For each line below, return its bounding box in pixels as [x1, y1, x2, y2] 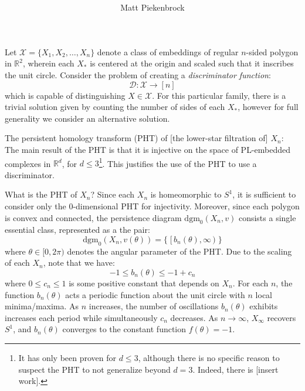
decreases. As [170, 311, 218, 323]
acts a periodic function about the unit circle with [65, 288, 245, 300]
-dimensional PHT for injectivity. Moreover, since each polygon [73, 199, 300, 212]
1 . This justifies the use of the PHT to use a [99, 155, 257, 169]
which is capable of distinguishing [5, 89, 126, 101]
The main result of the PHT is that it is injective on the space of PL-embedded [5, 143, 291, 155]
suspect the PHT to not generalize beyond [18, 363, 171, 375]
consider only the [5, 199, 66, 212]
